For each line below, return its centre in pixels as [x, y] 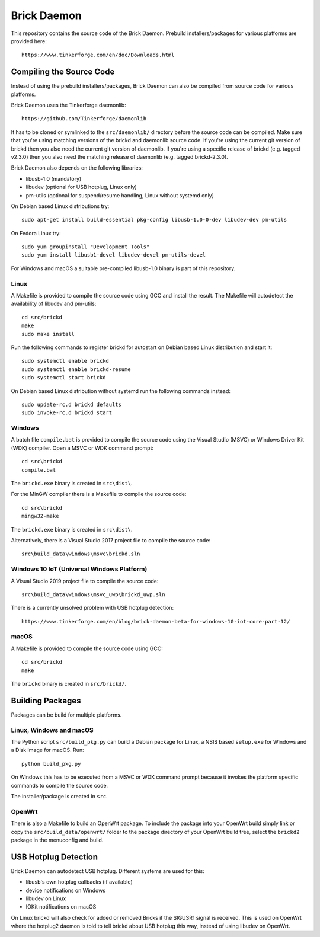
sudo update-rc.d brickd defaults [71, 404]
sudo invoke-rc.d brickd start [67, 413]
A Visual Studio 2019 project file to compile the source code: [85, 581]
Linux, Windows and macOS [52, 730]
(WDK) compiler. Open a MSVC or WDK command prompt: [82, 448]
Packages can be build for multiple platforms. [66, 715]
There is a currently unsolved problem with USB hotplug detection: [92, 608]
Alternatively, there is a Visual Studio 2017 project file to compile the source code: [111, 540]
